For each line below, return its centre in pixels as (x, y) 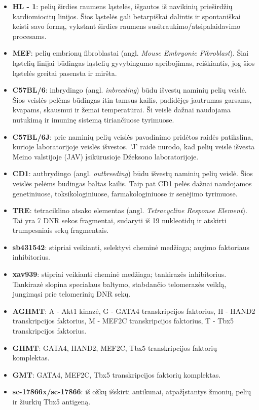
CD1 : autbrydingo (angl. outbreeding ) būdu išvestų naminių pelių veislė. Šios (133, 173)
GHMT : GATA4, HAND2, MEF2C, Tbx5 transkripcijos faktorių (115, 347)
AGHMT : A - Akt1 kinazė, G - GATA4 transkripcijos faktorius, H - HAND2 (134, 311)
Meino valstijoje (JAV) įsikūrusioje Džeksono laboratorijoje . (105, 156)
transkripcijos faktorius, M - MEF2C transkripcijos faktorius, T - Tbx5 (123, 321)
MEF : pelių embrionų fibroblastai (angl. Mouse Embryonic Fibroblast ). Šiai (131, 53)
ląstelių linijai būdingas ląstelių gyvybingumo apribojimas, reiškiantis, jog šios (134, 63)
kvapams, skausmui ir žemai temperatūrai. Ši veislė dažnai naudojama (121, 110)
